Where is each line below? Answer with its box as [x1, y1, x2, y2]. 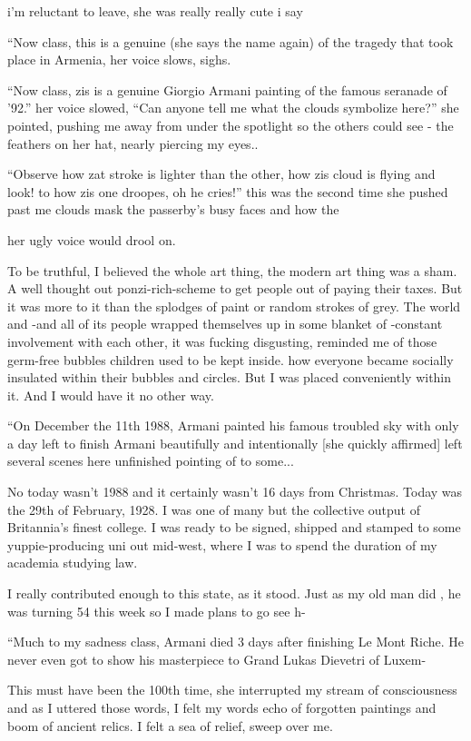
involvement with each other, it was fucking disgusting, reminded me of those [7, 331, 437, 351]
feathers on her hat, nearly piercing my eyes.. [7, 133, 259, 153]
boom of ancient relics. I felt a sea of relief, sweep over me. [7, 716, 333, 735]
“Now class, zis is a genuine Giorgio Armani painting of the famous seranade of [7, 80, 447, 99]
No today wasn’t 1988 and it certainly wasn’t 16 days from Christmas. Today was [7, 482, 463, 501]
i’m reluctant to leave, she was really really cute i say [7, 2, 303, 20]
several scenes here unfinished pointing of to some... [7, 451, 294, 470]
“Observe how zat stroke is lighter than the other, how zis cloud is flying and [7, 164, 436, 183]
